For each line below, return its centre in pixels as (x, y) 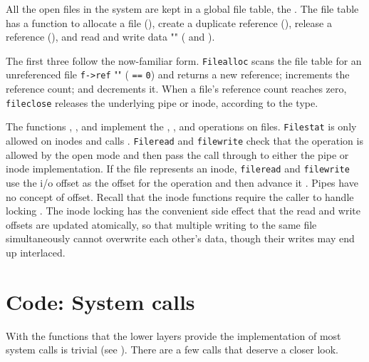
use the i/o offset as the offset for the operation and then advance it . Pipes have (182, 182)
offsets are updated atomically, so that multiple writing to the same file (161, 224)
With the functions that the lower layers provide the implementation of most (173, 335)
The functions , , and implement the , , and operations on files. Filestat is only (181, 126)
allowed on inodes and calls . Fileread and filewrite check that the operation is (184, 140)
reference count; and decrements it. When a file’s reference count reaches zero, (176, 89)
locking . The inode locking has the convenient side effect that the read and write (183, 211)
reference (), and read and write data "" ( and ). (110, 37)
